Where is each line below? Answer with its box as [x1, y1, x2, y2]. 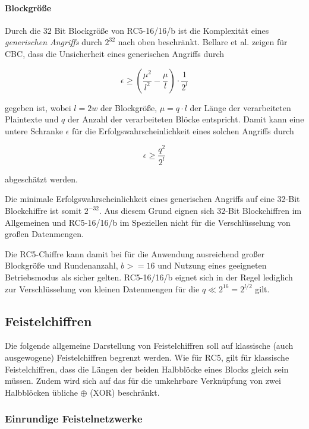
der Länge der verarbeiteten [190, 101, 291, 113]
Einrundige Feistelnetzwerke [5, 411, 143, 426]
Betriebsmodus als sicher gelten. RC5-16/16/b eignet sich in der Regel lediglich [5, 271, 293, 283]
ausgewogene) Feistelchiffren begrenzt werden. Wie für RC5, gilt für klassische [5, 351, 289, 363]
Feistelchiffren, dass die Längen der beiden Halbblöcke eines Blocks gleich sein [5, 362, 289, 375]
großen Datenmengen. [5, 228, 84, 240]
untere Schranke [5, 124, 64, 137]
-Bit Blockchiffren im [225, 204, 302, 217]
